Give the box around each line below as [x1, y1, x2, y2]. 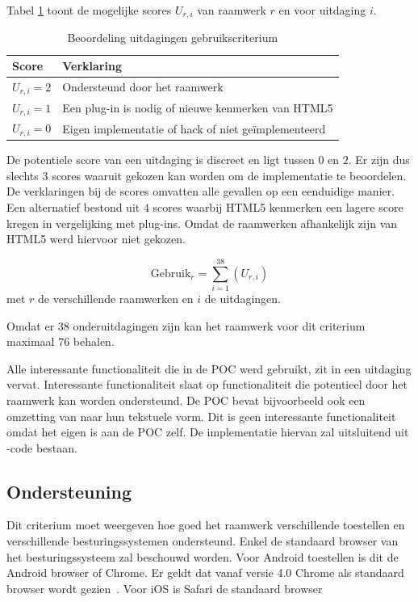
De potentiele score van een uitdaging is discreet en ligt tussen [6, 151, 315, 168]
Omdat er [6, 317, 55, 334]
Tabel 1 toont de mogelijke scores [6, 2, 172, 18]
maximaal [6, 333, 55, 350]
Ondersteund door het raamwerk [62, 78, 224, 95]
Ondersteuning [6, 478, 132, 503]
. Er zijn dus [348, 151, 410, 168]
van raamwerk [197, 2, 266, 18]
